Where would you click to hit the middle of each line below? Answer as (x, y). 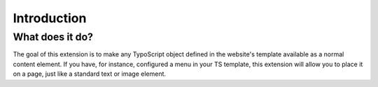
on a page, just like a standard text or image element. (90, 74)
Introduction (50, 18)
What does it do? (53, 37)
